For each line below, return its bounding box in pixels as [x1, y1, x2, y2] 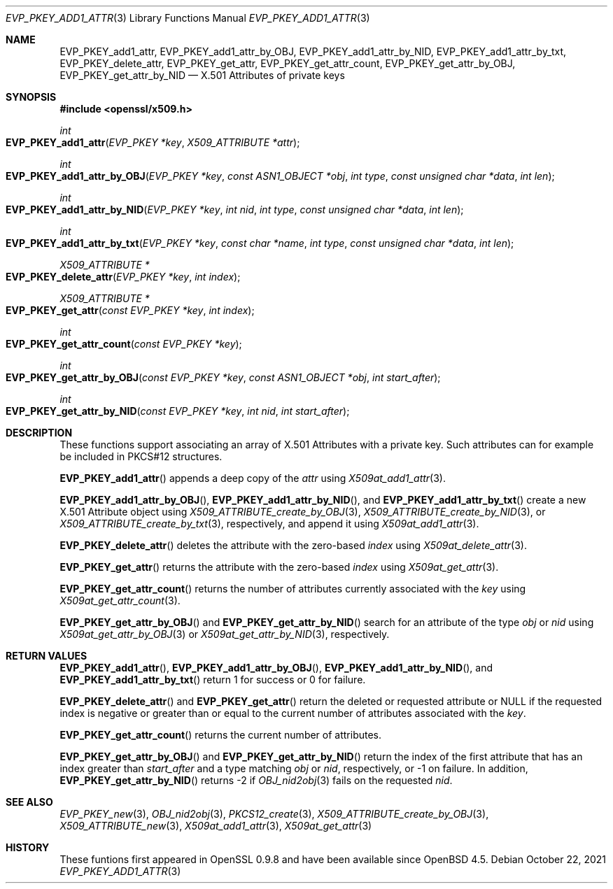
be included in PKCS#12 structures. [59, 450, 223, 462]
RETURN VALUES [6, 650, 87, 662]
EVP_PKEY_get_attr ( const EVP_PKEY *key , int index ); [6, 304, 255, 316]
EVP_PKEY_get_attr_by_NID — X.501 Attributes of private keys [59, 69, 345, 81]
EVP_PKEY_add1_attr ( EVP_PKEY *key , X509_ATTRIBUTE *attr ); [6, 136, 300, 148]
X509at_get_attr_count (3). [59, 595, 181, 606]
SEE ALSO [6, 796, 53, 808]
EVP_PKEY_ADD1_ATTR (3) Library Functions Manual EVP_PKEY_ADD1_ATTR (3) [6, 12, 370, 24]
